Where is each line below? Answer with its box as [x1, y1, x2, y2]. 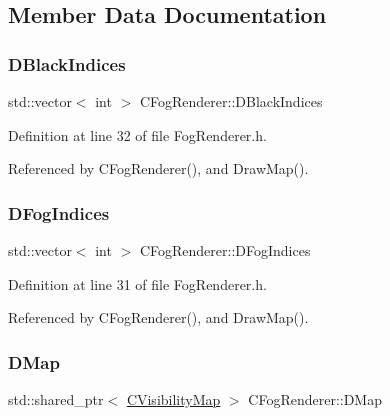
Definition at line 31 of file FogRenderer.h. [8, 273, 267, 294]
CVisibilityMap [126, 389, 221, 409]
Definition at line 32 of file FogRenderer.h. [8, 124, 267, 145]
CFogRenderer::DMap [248, 389, 382, 409]
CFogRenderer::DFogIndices [139, 240, 311, 260]
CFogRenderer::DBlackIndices [139, 91, 323, 111]
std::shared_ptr [8, 389, 104, 409]
